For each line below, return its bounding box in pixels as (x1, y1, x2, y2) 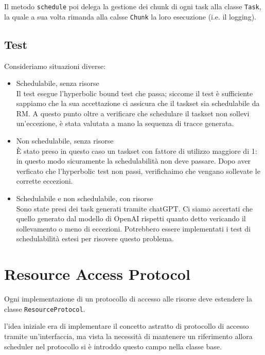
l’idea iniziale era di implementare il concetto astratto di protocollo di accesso (4, 321, 249, 331)
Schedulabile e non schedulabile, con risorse (16, 193, 153, 204)
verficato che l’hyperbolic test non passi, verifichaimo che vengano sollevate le (16, 165, 260, 176)
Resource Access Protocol (4, 263, 190, 285)
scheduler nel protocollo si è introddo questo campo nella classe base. (4, 341, 222, 351)
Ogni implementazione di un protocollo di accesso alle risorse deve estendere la (4, 293, 252, 304)
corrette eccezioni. (16, 175, 73, 186)
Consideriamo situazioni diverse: (4, 60, 106, 71)
